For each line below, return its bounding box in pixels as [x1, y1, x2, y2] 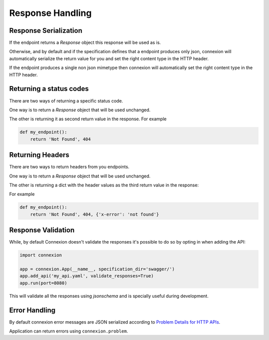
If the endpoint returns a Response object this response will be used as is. [9, 40, 161, 46]
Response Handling [9, 7, 92, 18]
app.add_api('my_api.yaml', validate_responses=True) [19, 273, 154, 279]
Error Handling [9, 306, 56, 314]
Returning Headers [9, 151, 70, 159]
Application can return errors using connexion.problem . [9, 328, 128, 334]
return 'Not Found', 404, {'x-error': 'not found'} [30, 211, 159, 217]
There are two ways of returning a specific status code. [9, 97, 123, 104]
